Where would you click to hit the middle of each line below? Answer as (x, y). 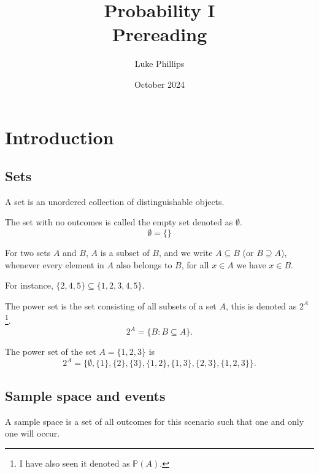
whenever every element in (55, 264)
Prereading (159, 34)
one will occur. (33, 433)
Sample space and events (85, 395)
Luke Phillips (159, 64)
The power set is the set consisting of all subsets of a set (111, 305)
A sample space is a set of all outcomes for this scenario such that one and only (155, 421)
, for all (195, 264)
